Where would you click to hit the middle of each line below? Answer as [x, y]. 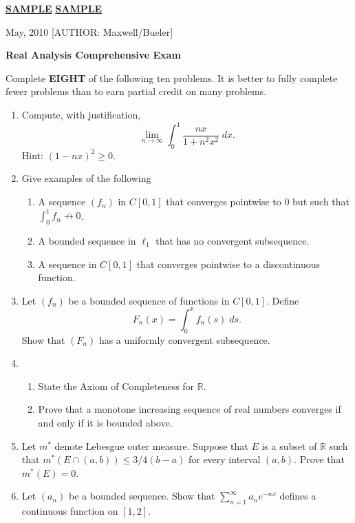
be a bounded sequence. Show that [142, 496]
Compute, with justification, [81, 114]
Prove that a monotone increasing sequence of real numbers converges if [190, 409]
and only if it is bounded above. [105, 422]
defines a [298, 496]
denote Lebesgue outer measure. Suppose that [151, 445]
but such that [321, 202]
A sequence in [67, 264]
